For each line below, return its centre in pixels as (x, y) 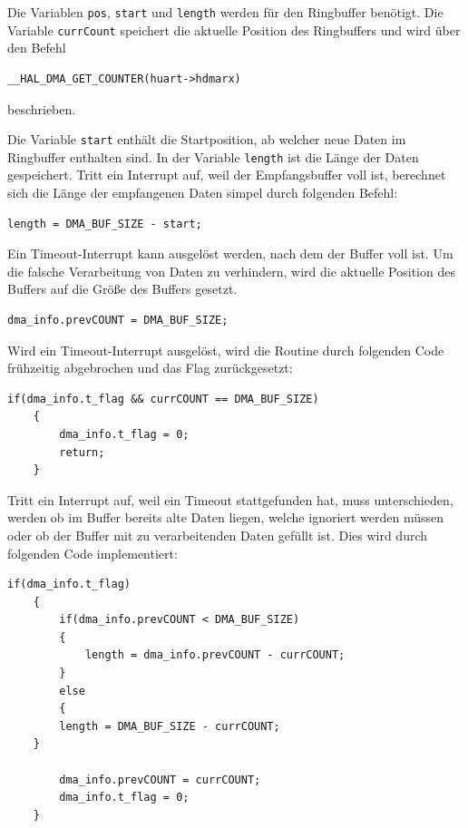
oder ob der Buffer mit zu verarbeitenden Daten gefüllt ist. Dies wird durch (218, 535)
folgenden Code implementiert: (93, 553)
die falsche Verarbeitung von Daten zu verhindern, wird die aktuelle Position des (231, 271)
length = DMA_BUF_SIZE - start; (105, 224)
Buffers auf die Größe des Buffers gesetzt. (122, 289)
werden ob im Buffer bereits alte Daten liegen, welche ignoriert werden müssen (226, 517)
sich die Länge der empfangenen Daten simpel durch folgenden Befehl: (203, 192)
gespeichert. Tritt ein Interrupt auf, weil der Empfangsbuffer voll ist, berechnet (227, 175)
